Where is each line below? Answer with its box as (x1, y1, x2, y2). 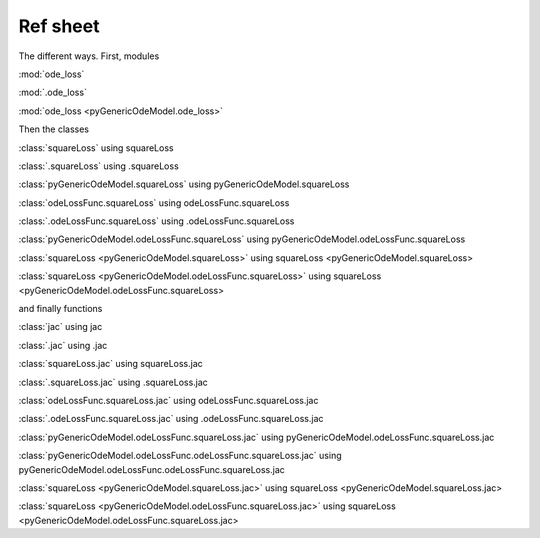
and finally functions (18, 303, 103, 315)
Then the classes (18, 123, 90, 135)
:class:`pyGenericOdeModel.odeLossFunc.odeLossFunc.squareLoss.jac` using (18, 450, 342, 462)
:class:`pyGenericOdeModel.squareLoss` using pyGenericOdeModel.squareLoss (18, 178, 350, 190)
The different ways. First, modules (18, 50, 160, 62)
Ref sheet (18, 15, 100, 37)
